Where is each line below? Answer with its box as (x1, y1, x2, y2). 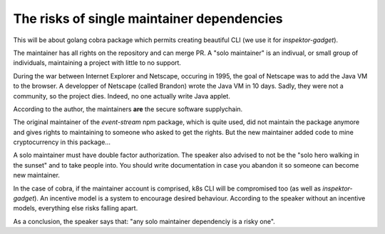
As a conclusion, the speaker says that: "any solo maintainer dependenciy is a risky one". (13, 217, 276, 225)
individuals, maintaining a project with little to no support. (13, 58, 182, 67)
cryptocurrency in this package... (13, 138, 111, 146)
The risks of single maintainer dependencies (13, 11, 283, 26)
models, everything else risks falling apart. (13, 204, 138, 213)
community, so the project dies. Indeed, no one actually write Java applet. (13, 91, 231, 100)
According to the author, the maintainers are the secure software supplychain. (13, 104, 243, 113)
